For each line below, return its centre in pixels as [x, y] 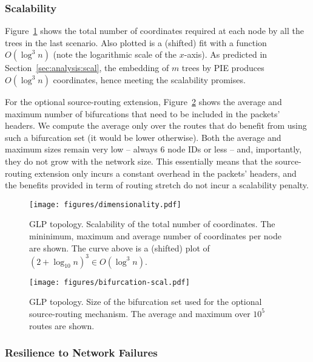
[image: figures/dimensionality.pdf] [105, 204]
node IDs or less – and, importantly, [235, 149]
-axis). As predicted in [226, 54]
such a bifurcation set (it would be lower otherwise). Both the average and [143, 137]
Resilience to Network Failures [81, 353]
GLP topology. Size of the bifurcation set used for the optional [146, 302]
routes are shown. [62, 325]
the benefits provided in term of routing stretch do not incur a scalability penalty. [157, 185]
